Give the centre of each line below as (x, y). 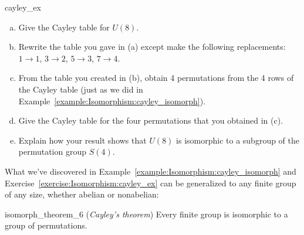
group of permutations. (46, 225)
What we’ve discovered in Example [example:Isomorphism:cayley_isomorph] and (151, 171)
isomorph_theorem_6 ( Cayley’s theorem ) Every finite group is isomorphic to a (146, 214)
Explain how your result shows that (82, 140)
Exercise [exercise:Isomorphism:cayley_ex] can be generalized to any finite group (151, 183)
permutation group (53, 151)
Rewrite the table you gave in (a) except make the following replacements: (152, 47)
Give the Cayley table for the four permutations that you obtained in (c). (151, 120)
